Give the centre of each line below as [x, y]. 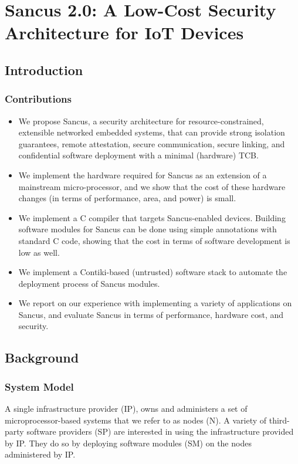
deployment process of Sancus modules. [89, 283]
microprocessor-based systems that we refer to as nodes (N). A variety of [136, 420]
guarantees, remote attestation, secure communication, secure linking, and [152, 143]
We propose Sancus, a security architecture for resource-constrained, [141, 121]
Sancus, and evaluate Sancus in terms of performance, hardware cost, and [151, 314]
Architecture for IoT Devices [124, 33]
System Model [39, 386]
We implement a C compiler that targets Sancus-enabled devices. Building [152, 217]
